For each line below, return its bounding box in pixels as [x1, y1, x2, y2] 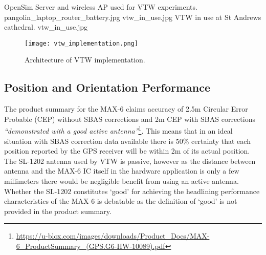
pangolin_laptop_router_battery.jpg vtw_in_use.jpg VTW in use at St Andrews [4, 11, 261, 22]
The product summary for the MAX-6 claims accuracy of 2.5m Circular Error [4, 103, 248, 114]
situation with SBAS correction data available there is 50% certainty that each [4, 135, 251, 146]
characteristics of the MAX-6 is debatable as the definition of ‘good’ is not [4, 196, 237, 206]
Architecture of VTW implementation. [25, 54, 145, 65]
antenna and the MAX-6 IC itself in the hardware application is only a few [4, 165, 239, 176]
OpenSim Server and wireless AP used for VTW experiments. [4, 2, 197, 12]
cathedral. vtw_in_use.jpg [4, 22, 88, 32]
